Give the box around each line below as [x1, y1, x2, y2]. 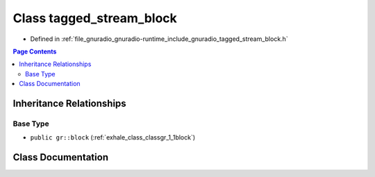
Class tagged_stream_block [12, 10, 177, 26]
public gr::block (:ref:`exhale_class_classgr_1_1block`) [30, 133, 196, 142]
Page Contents [12, 47, 57, 56]
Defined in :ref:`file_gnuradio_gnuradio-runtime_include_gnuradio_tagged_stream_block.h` [30, 35, 288, 43]
